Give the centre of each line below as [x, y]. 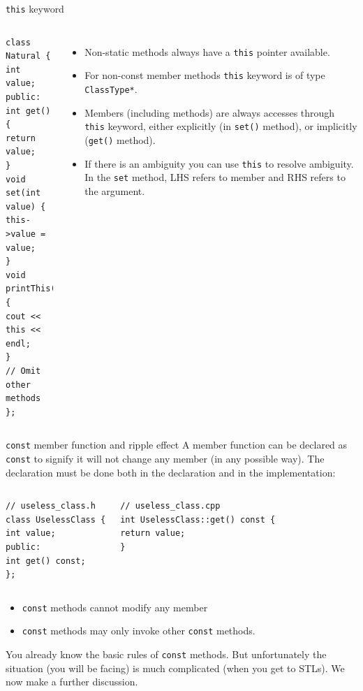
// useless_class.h [51, 506]
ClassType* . [111, 88]
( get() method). [120, 139]
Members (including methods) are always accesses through [210, 112]
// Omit [23, 371]
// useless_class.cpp [170, 506]
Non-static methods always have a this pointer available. [207, 51]
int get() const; [46, 561]
